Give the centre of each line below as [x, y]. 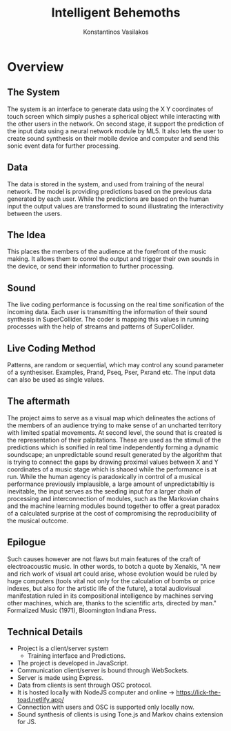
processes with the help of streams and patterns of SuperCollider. [101, 326]
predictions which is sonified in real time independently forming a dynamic [113, 447]
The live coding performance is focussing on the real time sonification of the [116, 304]
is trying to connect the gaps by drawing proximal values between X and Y [113, 462]
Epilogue [27, 542]
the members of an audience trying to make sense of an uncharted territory [114, 425]
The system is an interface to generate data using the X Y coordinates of [110, 109]
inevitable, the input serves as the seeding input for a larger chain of [104, 491]
